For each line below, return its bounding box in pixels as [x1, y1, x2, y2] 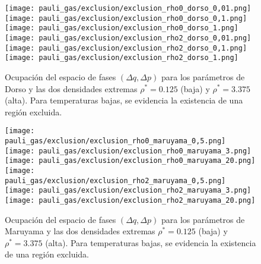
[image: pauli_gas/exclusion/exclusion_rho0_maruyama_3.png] [5, 146, 252, 155]
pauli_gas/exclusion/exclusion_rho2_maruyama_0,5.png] [5, 176, 226, 185]
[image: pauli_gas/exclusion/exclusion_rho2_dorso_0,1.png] [5, 43, 247, 52]
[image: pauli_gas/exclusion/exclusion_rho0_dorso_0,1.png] [5, 14, 247, 23]
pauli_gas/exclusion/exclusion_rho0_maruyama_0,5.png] [5, 136, 226, 145]
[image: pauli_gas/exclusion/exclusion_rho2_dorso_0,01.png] [5, 33, 252, 42]
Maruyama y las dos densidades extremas [5, 225, 155, 237]
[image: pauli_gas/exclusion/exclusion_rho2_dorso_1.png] [5, 54, 238, 62]
